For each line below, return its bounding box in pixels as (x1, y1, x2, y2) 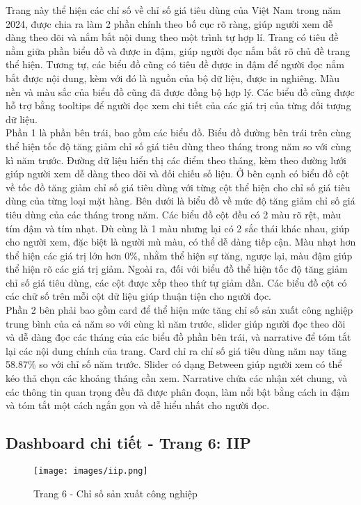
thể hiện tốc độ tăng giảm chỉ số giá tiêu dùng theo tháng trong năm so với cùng (6, 138, 351, 153)
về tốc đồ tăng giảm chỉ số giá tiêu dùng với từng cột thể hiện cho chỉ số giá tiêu (6, 179, 351, 194)
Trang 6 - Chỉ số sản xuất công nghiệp (33, 486, 198, 500)
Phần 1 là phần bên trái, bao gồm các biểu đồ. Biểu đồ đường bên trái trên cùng (6, 125, 351, 140)
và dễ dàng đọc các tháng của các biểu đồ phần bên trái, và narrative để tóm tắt (6, 330, 351, 344)
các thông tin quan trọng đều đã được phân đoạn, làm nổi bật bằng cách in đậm (6, 384, 350, 399)
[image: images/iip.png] (33, 466, 148, 476)
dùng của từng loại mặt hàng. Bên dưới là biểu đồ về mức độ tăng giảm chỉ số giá (6, 193, 355, 208)
